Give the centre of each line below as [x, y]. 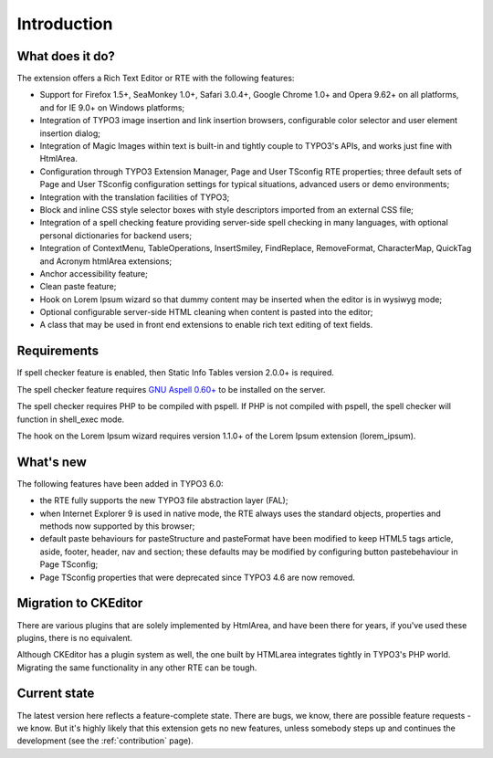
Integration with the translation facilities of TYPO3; [135, 197]
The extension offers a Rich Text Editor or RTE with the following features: [156, 79]
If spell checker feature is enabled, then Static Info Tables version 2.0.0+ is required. [176, 373]
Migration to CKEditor [80, 603]
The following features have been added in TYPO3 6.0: [120, 483]
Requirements [58, 351]
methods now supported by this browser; [117, 526]
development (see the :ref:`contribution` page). [105, 741]
